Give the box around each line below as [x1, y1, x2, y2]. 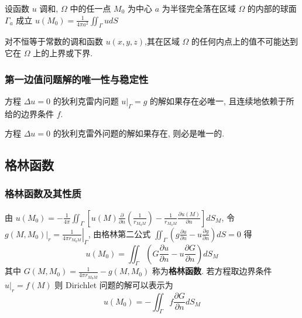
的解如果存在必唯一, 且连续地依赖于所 [150, 94, 294, 107]
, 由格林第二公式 [88, 227, 151, 240]
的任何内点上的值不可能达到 [191, 35, 298, 47]
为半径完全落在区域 [162, 2, 236, 14]
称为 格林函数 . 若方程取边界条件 [152, 265, 272, 277]
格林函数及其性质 [5, 186, 81, 201]
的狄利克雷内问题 [53, 94, 119, 107]
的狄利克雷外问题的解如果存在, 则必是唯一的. [53, 127, 225, 139]
